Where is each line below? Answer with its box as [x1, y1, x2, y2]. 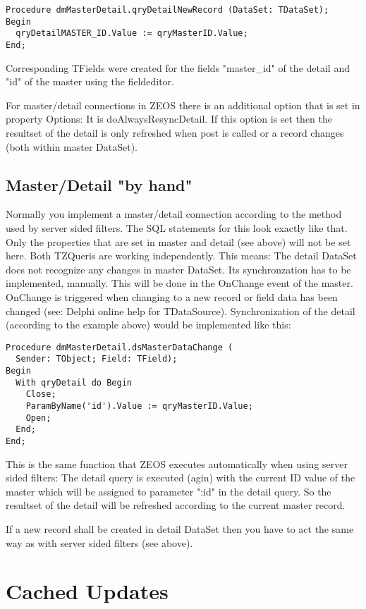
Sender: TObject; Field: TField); [16, 354, 178, 364]
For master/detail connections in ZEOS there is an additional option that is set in [6, 97, 360, 112]
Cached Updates [6, 577, 169, 605]
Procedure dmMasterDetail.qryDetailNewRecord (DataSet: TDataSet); [6, 5, 329, 15]
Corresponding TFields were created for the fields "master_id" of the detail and [6, 60, 350, 75]
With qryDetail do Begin [16, 377, 132, 388]
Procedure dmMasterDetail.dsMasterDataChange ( [6, 342, 233, 352]
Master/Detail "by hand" [6, 173, 193, 195]
